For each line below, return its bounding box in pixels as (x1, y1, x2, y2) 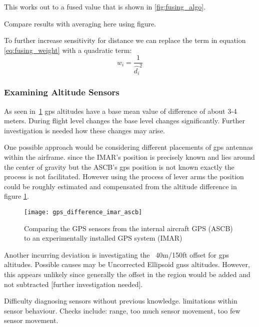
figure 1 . (4, 191, 29, 201)
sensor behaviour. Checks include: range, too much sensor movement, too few (4, 305, 240, 316)
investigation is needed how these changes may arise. (4, 125, 165, 135)
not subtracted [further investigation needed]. (4, 279, 143, 289)
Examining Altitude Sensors (4, 86, 119, 98)
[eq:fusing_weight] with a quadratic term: (4, 44, 132, 55)
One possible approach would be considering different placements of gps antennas (4, 142, 253, 152)
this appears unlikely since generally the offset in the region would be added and (4, 269, 250, 280)
